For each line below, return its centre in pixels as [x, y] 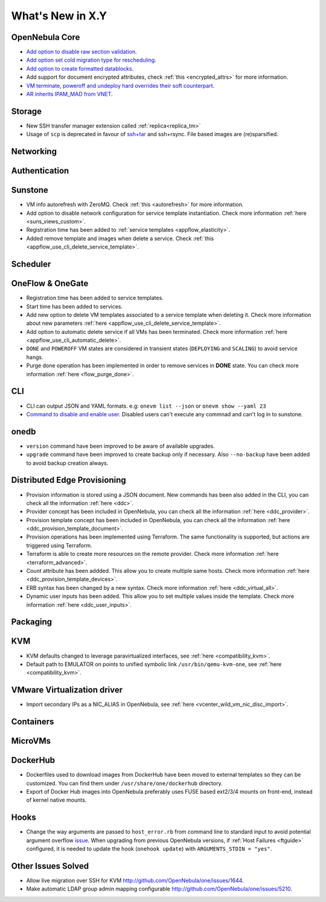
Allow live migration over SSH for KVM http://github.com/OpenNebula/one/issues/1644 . [135, 880]
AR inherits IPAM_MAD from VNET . [69, 94]
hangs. [35, 357]
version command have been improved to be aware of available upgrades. [120, 446]
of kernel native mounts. [56, 800]
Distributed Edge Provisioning [69, 480]
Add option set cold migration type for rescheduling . [91, 60]
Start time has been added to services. [75, 306]
